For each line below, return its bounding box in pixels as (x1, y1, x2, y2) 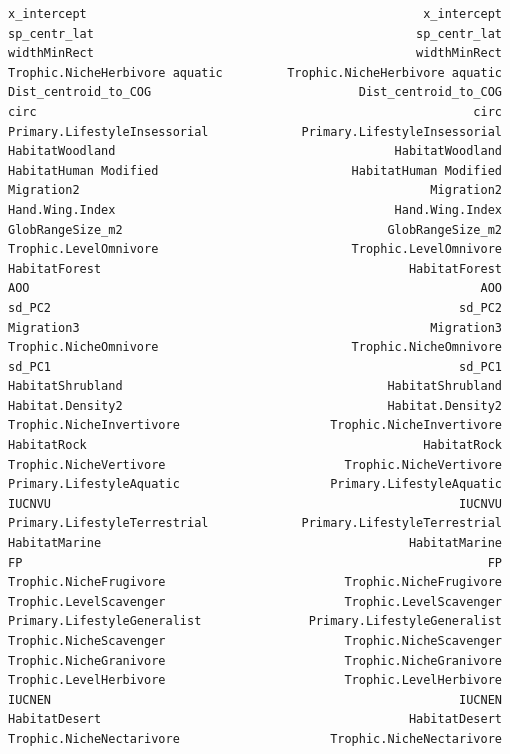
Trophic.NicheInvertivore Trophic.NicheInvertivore (8, 418, 502, 433)
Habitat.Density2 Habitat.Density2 (8, 398, 502, 413)
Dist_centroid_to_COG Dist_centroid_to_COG (8, 85, 502, 100)
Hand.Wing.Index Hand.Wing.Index (8, 202, 502, 217)
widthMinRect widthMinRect (8, 46, 502, 61)
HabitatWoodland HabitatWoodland (8, 144, 502, 159)
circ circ (8, 104, 502, 119)
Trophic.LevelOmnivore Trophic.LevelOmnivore (8, 242, 502, 257)
